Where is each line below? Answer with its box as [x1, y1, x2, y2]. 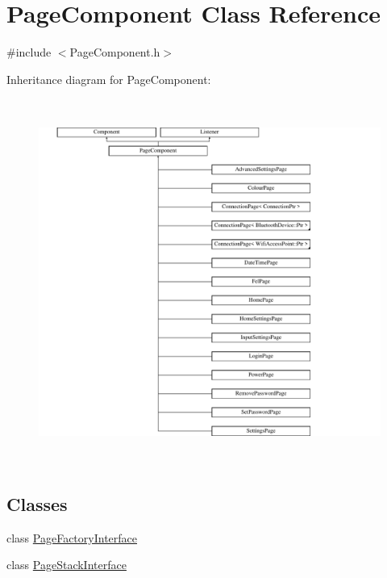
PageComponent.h [69, 44, 160, 61]
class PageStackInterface [6, 556, 127, 573]
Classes [6, 491, 68, 516]
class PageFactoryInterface [6, 529, 138, 546]
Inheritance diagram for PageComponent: [6, 70, 211, 87]
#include [6, 44, 52, 61]
